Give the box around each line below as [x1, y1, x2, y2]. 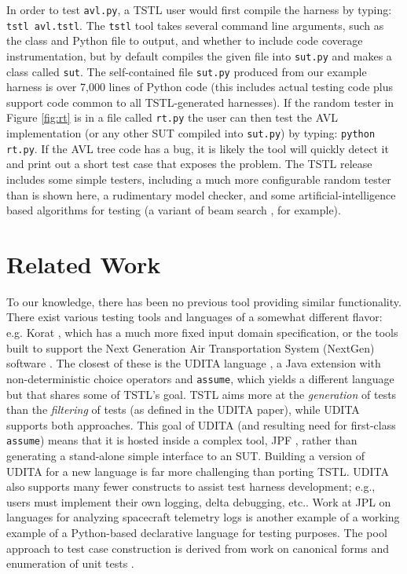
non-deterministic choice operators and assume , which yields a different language [6, 370, 394, 386]
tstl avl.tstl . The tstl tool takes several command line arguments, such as [6, 16, 384, 33]
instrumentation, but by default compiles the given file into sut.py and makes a [6, 47, 392, 64]
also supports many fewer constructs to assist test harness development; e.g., [6, 478, 376, 495]
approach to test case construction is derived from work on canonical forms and [6, 539, 390, 556]
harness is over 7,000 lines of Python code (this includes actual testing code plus [6, 79, 394, 95]
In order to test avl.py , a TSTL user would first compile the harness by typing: [6, 2, 392, 17]
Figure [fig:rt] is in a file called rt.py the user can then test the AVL [6, 109, 338, 126]
